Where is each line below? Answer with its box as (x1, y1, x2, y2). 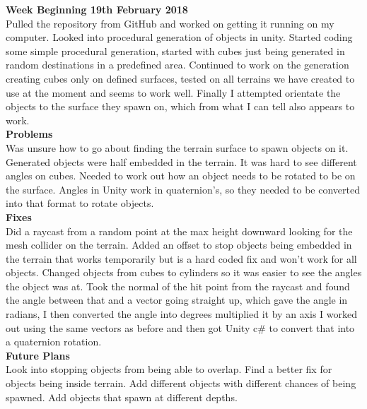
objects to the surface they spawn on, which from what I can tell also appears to (6, 99, 355, 114)
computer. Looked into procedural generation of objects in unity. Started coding (6, 30, 353, 45)
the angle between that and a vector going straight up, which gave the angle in (6, 292, 348, 307)
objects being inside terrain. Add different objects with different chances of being (6, 376, 356, 391)
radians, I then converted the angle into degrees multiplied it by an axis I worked (6, 307, 357, 321)
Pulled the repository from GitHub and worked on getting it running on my (6, 16, 334, 30)
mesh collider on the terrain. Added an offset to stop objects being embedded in (6, 237, 352, 252)
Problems (6, 126, 53, 141)
